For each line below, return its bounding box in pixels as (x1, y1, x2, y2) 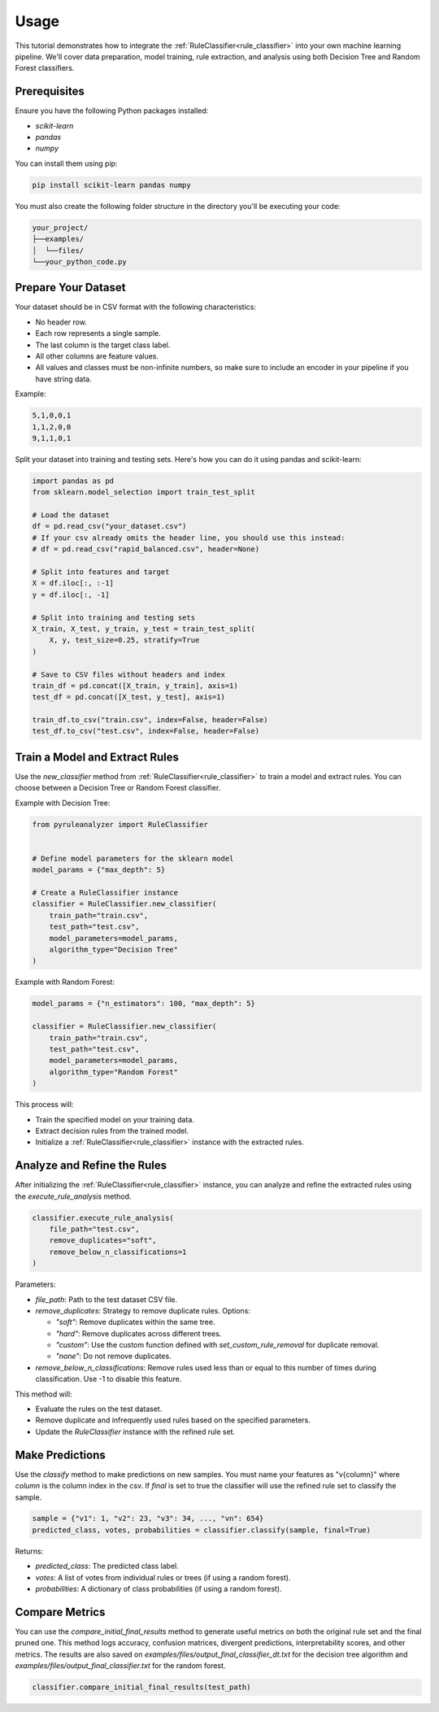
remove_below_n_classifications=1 (49, 1247, 187, 1257)
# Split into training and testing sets (32, 612, 195, 622)
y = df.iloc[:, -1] (32, 590, 110, 599)
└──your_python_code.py (32, 257, 128, 266)
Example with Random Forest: (15, 977, 115, 987)
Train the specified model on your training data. (35, 1114, 195, 1124)
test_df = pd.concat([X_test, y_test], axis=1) (32, 692, 225, 702)
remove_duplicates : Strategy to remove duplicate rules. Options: (35, 1305, 251, 1315)
